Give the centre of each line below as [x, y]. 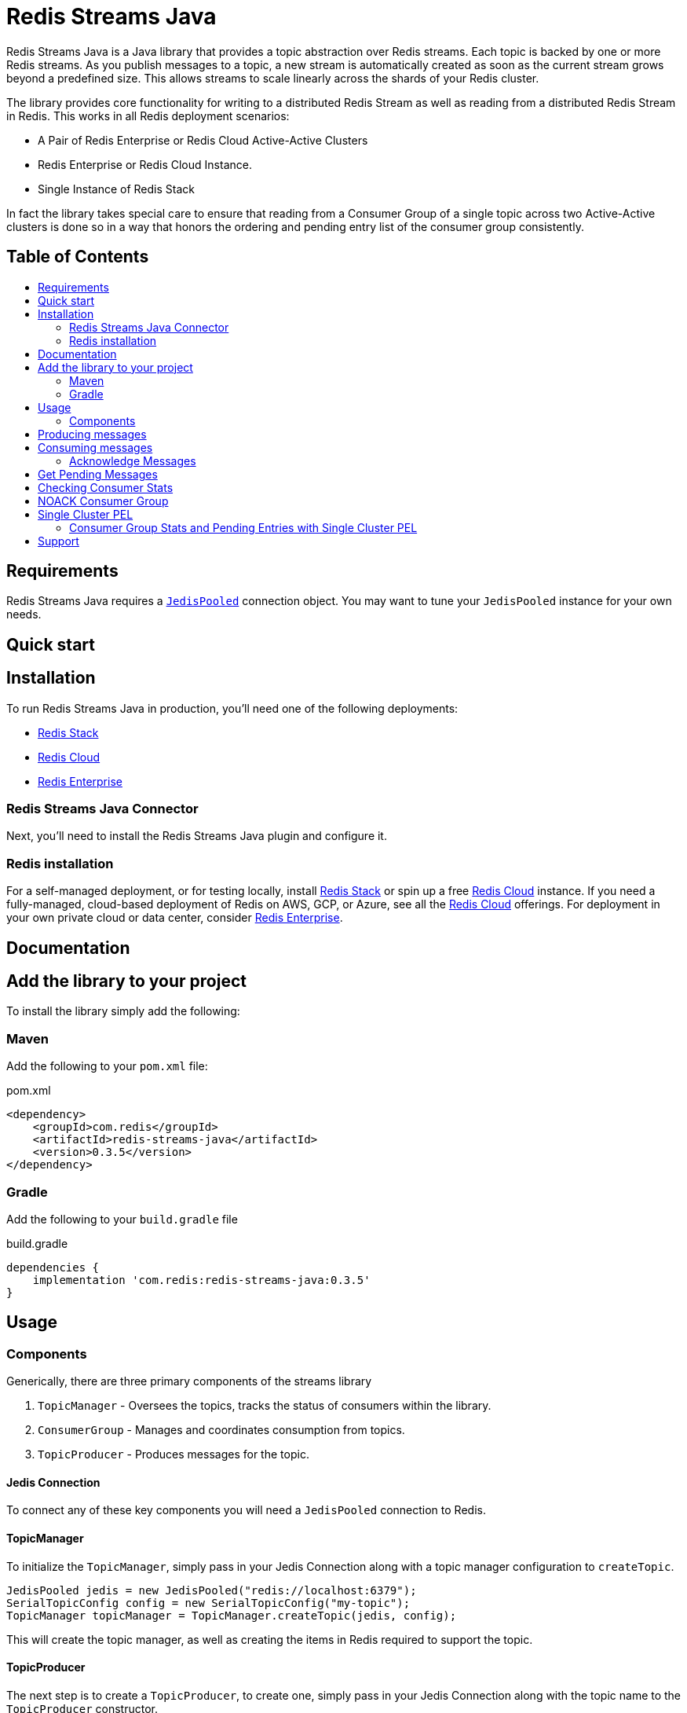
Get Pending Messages [98, 474]
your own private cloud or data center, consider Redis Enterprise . [175, 918]
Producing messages [92, 434]
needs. [24, 614]
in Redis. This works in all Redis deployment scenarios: [148, 116]
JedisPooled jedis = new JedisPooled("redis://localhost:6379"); [212, 1590]
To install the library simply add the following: [123, 1011]
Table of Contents [78, 257]
